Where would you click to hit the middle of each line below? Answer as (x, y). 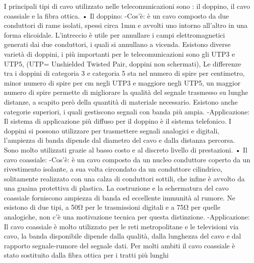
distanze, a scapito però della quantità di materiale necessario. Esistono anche (121, 101)
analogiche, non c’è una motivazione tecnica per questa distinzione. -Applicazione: (127, 217)
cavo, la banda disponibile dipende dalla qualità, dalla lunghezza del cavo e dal (123, 236)
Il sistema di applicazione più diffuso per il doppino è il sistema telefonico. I (118, 121)
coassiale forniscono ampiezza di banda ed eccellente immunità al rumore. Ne (120, 197)
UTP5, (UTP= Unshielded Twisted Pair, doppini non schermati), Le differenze (123, 63)
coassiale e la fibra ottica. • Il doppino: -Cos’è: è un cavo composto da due (116, 15)
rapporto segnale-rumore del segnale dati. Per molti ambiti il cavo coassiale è (120, 245)
